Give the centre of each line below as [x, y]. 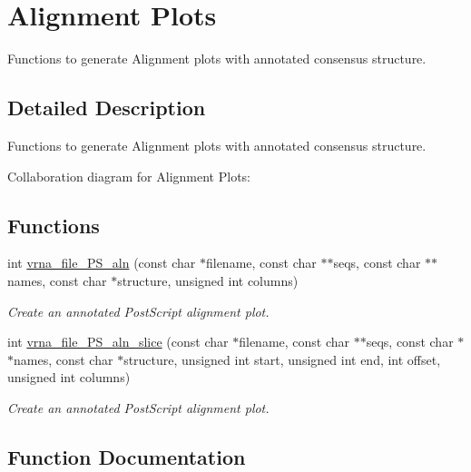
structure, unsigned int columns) [208, 280]
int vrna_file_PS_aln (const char [102, 263]
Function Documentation [127, 456]
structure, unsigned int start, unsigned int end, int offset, [282, 359]
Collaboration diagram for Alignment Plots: [129, 176]
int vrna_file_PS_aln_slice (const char [118, 342]
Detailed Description [107, 108]
